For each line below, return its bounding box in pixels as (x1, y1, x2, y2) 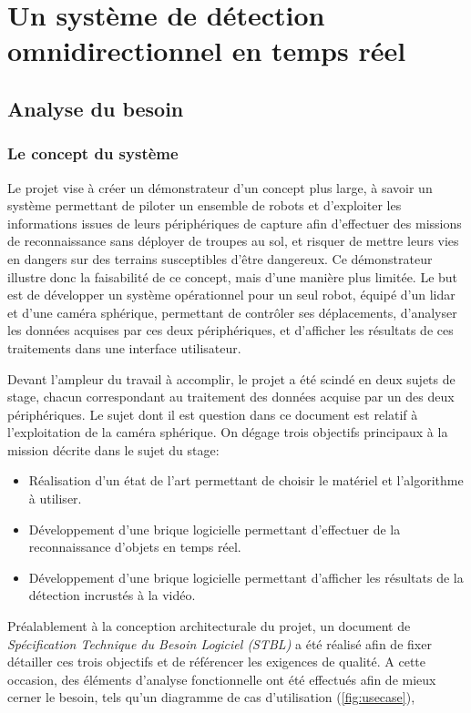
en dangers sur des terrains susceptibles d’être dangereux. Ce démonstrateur (7, 249, 433, 268)
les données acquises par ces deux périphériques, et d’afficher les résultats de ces (7, 321, 454, 340)
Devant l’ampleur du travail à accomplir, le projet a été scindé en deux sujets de (7, 369, 456, 388)
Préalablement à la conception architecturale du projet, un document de (7, 616, 411, 636)
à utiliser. (28, 489, 82, 508)
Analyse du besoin (7, 94, 184, 122)
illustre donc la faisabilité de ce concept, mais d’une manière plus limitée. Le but (7, 267, 458, 286)
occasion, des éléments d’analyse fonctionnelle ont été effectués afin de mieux (7, 669, 436, 688)
